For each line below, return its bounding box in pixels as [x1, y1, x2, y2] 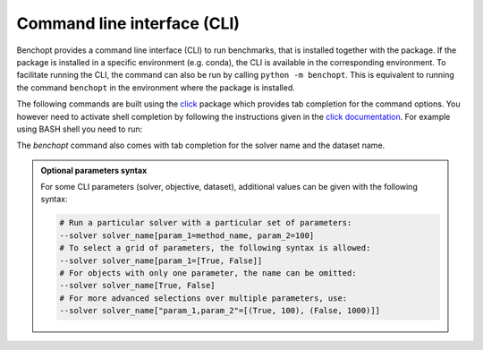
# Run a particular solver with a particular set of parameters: [59, 218, 352, 228]
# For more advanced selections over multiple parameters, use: [59, 293, 348, 303]
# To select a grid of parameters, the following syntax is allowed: [59, 243, 371, 253]
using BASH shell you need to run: [16, 124, 143, 134]
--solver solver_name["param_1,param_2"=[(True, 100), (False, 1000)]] [59, 305, 380, 316]
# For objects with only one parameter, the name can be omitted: [59, 269, 357, 277]
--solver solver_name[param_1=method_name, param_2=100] [59, 230, 315, 241]
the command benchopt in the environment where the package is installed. [16, 81, 295, 93]
